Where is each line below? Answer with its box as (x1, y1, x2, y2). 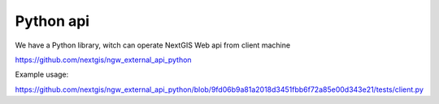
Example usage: (15, 69, 69, 80)
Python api (15, 12, 89, 30)
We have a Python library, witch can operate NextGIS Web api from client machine (15, 40, 291, 50)
